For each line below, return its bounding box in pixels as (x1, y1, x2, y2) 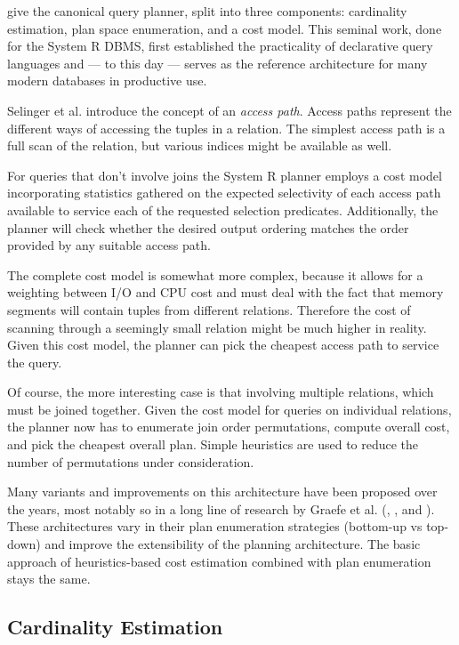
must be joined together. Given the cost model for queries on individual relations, (7, 399, 452, 418)
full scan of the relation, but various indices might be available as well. (7, 136, 392, 155)
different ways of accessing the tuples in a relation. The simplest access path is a (7, 118, 446, 137)
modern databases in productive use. (7, 71, 207, 90)
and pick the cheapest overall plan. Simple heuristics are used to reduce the (7, 435, 419, 454)
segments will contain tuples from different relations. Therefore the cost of (7, 300, 411, 318)
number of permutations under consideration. (7, 452, 254, 471)
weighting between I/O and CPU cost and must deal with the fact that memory (7, 283, 444, 302)
